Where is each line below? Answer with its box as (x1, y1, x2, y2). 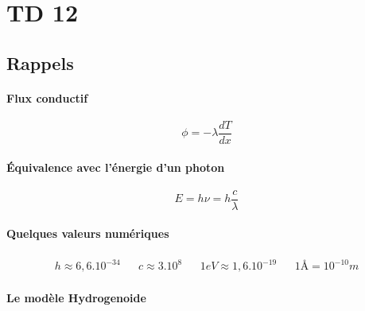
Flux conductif (6, 89, 88, 106)
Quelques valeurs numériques (6, 225, 169, 242)
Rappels (6, 50, 74, 75)
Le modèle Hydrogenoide (6, 289, 146, 305)
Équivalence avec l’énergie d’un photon (6, 158, 225, 175)
